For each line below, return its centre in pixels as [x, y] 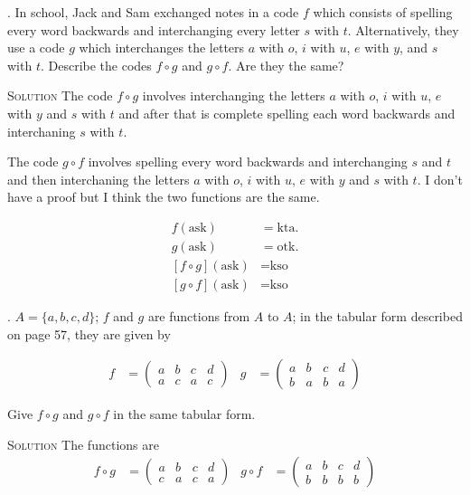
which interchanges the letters [162, 48]
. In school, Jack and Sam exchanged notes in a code [153, 12]
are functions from [199, 316]
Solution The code [60, 95]
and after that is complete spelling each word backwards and [287, 113]
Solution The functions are [83, 444]
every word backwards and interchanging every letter [154, 29]
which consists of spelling [383, 12]
